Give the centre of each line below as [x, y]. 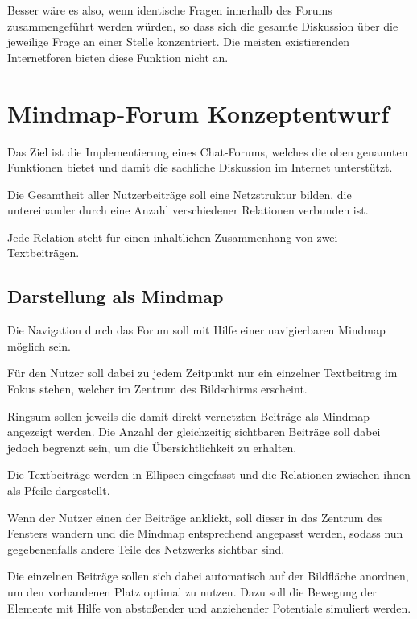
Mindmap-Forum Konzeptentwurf [198, 112]
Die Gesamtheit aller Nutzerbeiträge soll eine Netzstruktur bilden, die [180, 194]
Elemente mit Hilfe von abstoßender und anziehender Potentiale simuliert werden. [209, 607]
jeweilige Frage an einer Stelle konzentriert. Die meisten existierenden [178, 42]
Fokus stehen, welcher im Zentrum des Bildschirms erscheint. [157, 389]
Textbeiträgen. [43, 253]
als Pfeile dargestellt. [59, 490]
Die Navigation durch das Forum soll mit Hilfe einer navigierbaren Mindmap [196, 330]
